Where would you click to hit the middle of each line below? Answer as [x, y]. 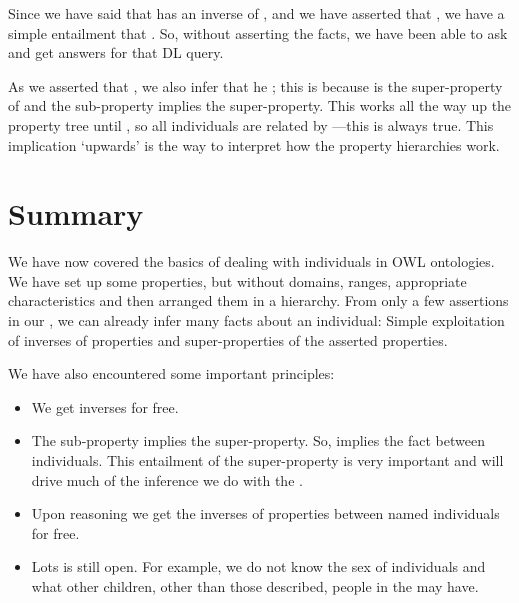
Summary [76, 213]
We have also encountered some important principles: [171, 373]
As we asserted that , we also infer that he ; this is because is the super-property [255, 85]
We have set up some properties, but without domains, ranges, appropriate [237, 280]
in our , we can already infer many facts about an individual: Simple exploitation [256, 320]
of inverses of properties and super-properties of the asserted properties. [228, 339]
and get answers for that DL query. [116, 52]
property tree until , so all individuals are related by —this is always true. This [251, 124]
